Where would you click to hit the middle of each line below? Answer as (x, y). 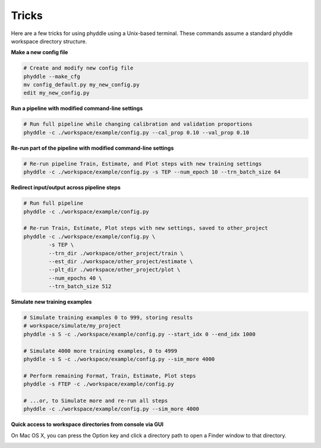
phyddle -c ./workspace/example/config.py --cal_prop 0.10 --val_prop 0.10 (136, 132)
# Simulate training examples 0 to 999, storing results (108, 318)
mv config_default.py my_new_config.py (81, 85)
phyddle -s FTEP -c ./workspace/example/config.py (99, 384)
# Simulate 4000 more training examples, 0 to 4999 (100, 351)
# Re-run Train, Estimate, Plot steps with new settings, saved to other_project (146, 228)
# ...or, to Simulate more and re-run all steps (96, 400)
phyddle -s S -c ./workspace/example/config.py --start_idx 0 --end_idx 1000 (139, 334)
